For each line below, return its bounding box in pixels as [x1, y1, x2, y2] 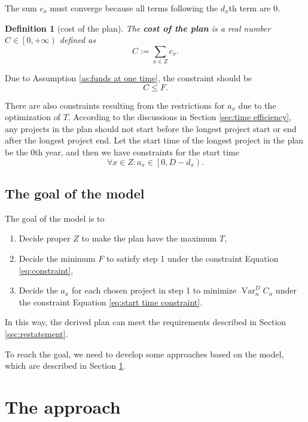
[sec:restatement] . [5, 328, 68, 340]
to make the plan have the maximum [81, 232, 217, 244]
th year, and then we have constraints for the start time [35, 146, 239, 158]
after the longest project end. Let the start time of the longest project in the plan [5, 134, 304, 146]
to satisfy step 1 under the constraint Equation [106, 252, 279, 265]
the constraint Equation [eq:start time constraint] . [19, 295, 203, 308]
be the [5, 146, 28, 158]
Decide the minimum [19, 252, 96, 265]
